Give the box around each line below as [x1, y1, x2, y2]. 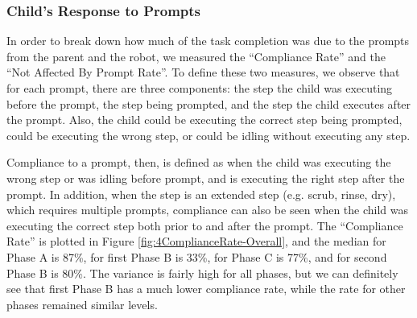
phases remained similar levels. [6, 295, 158, 312]
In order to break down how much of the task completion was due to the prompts [6, 32, 410, 49]
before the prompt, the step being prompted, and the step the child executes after [6, 95, 411, 112]
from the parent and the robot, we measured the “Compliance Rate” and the [6, 47, 386, 64]
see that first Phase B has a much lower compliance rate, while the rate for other [6, 280, 406, 297]
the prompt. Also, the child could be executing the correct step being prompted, [6, 111, 403, 128]
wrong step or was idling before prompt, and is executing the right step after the [6, 169, 405, 186]
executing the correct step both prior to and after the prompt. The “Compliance [6, 217, 403, 233]
